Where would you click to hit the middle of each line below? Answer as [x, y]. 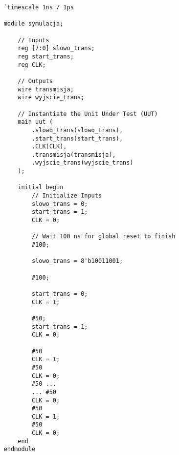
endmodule [20, 449]
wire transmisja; [46, 89]
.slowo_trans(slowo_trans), [77, 130]
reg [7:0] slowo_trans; [56, 48]
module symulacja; [34, 24]
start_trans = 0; [60, 294]
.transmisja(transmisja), [74, 155]
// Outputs [35, 81]
